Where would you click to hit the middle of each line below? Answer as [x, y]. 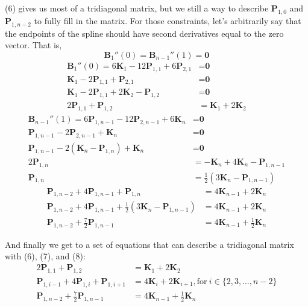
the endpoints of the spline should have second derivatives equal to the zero [144, 33]
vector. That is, [33, 45]
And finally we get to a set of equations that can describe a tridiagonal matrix [149, 244]
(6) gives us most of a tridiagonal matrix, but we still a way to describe [137, 8]
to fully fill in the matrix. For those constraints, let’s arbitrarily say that [168, 20]
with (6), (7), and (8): [45, 256]
